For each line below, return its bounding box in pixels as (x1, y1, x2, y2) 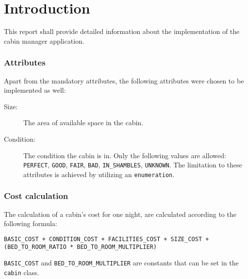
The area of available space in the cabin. (23, 117, 144, 128)
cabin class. (4, 267, 39, 277)
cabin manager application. (4, 35, 84, 46)
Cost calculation (4, 190, 68, 202)
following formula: (4, 218, 57, 229)
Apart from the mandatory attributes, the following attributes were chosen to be (4, 75, 244, 85)
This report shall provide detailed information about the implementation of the (4, 26, 240, 36)
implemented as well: (4, 85, 66, 95)
